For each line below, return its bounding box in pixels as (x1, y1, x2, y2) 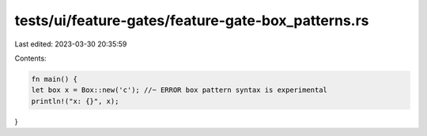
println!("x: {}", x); (31, 97, 119, 105)
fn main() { (31, 75, 78, 83)
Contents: (14, 53, 47, 63)
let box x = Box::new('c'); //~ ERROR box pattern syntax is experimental (31, 86, 328, 94)
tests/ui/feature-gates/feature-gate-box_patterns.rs (14, 12, 369, 29)
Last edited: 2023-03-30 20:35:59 (14, 39, 127, 49)
